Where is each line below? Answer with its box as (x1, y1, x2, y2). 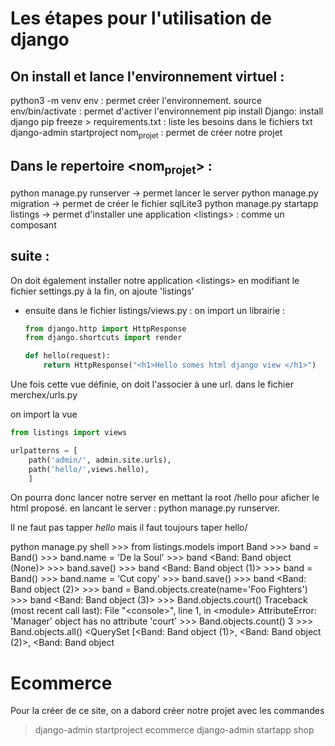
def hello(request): (24, 351, 111, 361)
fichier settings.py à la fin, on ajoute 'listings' (10, 285, 195, 297)
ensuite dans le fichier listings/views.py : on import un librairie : (24, 304, 286, 316)
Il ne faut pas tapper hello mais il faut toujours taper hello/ (10, 522, 248, 534)
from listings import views (10, 428, 128, 438)
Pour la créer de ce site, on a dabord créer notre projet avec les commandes (10, 705, 325, 717)
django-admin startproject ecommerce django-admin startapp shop (34, 724, 315, 736)
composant (10, 218, 57, 231)
